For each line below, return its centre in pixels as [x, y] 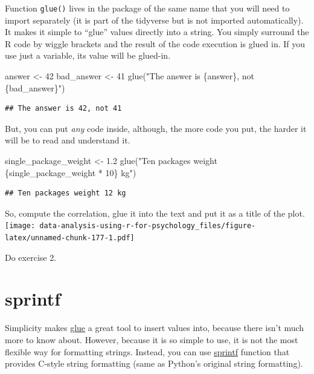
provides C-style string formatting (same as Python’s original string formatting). [154, 363]
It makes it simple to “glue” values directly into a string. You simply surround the [157, 32]
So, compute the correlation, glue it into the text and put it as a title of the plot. [155, 213]
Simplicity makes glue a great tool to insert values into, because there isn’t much [155, 328]
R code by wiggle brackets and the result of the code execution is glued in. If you [155, 43]
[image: [20, 226]
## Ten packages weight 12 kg [66, 193]
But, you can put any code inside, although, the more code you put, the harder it [156, 128]
